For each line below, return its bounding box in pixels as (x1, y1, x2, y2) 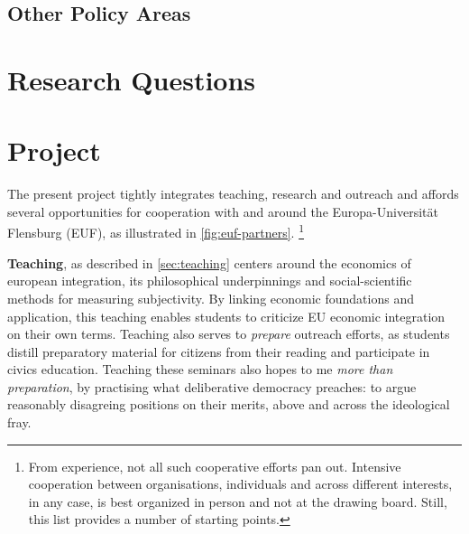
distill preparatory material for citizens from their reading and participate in (7, 342, 430, 361)
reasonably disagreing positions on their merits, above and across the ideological (7, 395, 450, 414)
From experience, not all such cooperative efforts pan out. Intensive (28, 456, 401, 475)
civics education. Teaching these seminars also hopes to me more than (7, 360, 393, 379)
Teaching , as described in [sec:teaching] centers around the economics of (7, 253, 411, 272)
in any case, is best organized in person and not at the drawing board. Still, (28, 492, 447, 511)
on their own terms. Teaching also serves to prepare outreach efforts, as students (7, 324, 450, 343)
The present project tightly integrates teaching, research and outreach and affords (7, 184, 459, 203)
